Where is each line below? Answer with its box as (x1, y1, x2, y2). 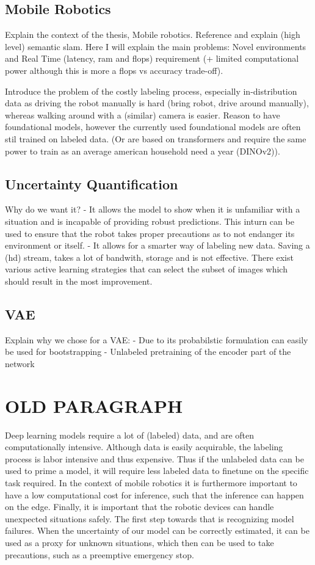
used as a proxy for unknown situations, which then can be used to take (5, 536, 274, 549)
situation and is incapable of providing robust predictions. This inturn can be (5, 214, 294, 227)
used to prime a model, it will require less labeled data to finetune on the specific (5, 464, 309, 477)
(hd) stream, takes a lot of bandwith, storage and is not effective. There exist (5, 250, 294, 263)
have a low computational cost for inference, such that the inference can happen (5, 488, 304, 501)
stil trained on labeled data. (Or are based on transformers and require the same (5, 132, 306, 145)
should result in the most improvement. (5, 274, 153, 287)
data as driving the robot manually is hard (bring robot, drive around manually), (5, 97, 309, 109)
